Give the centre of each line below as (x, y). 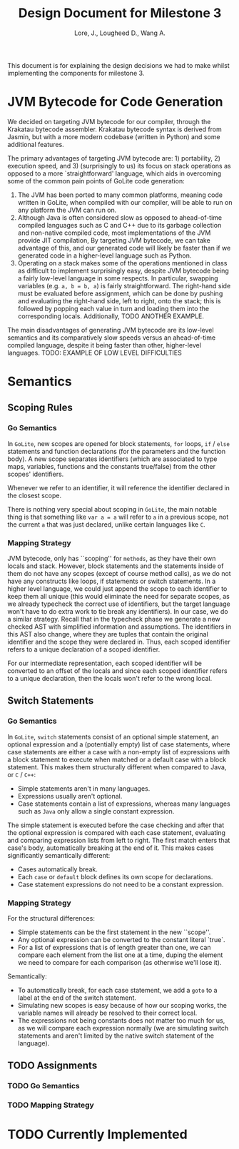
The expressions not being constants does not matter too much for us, (121, 1021)
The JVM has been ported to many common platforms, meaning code (120, 195)
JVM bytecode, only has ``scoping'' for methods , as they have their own (112, 559)
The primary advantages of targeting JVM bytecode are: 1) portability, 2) (114, 158)
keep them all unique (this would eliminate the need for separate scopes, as (118, 597)
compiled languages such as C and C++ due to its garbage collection (119, 225)
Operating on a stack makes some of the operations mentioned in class (122, 263)
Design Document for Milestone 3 (120, 13)
